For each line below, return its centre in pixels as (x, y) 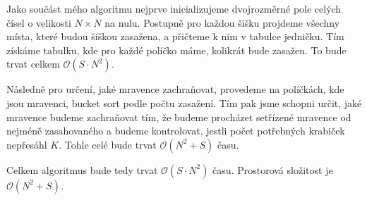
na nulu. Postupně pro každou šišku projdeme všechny (222, 22)
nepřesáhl (27, 144)
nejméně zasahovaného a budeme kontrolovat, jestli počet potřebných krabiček (176, 131)
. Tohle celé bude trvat (108, 144)
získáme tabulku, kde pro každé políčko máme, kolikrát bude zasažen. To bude (176, 50)
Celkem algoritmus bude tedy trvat (82, 169)
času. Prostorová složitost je (273, 169)
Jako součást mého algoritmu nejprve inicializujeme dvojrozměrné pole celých (174, 8)
